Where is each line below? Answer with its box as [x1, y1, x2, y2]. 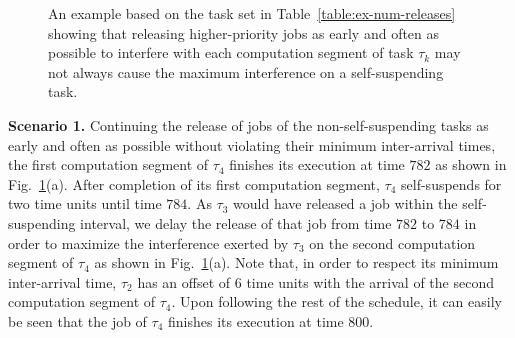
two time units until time [8, 193, 162, 214]
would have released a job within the [233, 193, 458, 214]
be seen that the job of [8, 310, 147, 331]
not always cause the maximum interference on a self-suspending [48, 61, 444, 82]
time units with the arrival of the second [246, 271, 494, 292]
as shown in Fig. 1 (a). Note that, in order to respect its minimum [94, 252, 499, 273]
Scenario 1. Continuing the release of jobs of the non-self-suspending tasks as [8, 114, 489, 135]
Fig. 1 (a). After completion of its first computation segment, [8, 173, 380, 194]
